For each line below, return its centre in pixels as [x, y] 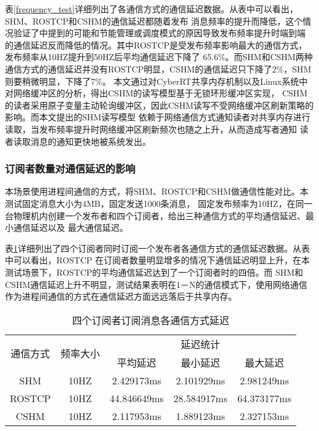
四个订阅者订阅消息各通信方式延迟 [151, 320]
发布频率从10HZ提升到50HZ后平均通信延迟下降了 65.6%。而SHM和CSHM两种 [159, 57]
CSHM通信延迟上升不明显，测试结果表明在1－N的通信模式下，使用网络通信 [156, 284]
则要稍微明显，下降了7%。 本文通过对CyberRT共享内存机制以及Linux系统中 [156, 81]
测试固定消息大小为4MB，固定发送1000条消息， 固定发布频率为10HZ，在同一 [159, 203]
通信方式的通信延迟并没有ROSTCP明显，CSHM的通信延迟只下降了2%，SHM [158, 68]
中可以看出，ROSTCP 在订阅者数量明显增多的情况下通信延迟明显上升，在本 [157, 260]
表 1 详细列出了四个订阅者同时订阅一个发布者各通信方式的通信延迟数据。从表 [157, 248]
